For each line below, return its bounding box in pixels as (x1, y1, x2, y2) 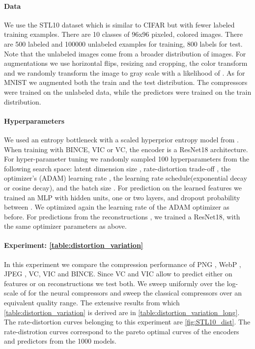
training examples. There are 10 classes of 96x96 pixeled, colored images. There (4, 29, 243, 39)
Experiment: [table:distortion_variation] (4, 240, 143, 250)
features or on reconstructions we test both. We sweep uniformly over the (4, 278, 225, 288)
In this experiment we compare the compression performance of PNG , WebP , (4, 259, 241, 269)
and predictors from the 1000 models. (4, 336, 116, 346)
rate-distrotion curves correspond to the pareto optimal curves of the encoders (4, 326, 239, 336)
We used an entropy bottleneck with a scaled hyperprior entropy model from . (4, 134, 239, 144)
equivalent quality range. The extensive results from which (4, 297, 180, 308)
